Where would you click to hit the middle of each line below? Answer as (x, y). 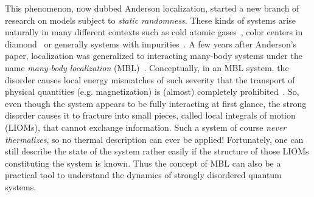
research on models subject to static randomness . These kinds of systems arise (150, 20)
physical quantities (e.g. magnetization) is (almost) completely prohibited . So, (152, 92)
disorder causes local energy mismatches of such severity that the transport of (150, 79)
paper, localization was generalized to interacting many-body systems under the (154, 56)
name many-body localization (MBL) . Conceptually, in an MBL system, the (147, 67)
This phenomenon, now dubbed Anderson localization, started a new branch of (152, 8)
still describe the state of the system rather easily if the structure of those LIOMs (157, 151)
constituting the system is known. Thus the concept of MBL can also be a (143, 163)
